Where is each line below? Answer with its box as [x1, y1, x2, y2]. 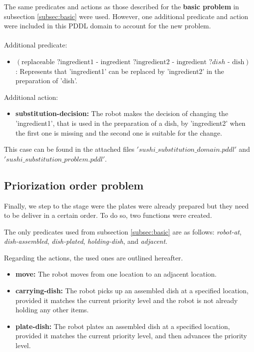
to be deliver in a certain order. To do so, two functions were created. [4, 210, 212, 220]
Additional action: [4, 92, 58, 102]
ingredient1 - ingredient [60, 58, 131, 66]
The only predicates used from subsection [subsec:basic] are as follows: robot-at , [4, 226, 242, 236]
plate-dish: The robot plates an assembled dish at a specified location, [15, 321, 230, 331]
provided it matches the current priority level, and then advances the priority [15, 330, 247, 341]
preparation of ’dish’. [15, 75, 77, 86]
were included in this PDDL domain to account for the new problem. [4, 21, 211, 31]
